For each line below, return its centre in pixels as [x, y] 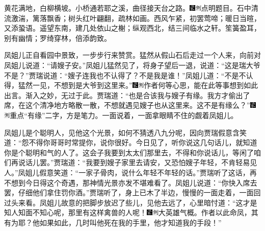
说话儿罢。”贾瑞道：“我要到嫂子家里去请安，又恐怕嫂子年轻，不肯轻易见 [138, 162]
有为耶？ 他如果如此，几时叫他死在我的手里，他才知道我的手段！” [113, 222]
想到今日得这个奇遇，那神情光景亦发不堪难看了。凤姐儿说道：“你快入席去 [134, 182]
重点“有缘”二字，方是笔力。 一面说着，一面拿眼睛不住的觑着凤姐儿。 [124, 115]
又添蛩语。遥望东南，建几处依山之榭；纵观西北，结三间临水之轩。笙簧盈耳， [132, 28]
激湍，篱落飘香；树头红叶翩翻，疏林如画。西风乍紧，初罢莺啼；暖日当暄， [136, 18]
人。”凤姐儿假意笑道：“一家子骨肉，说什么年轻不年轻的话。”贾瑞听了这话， [127, 172]
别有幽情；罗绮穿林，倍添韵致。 [58, 38]
